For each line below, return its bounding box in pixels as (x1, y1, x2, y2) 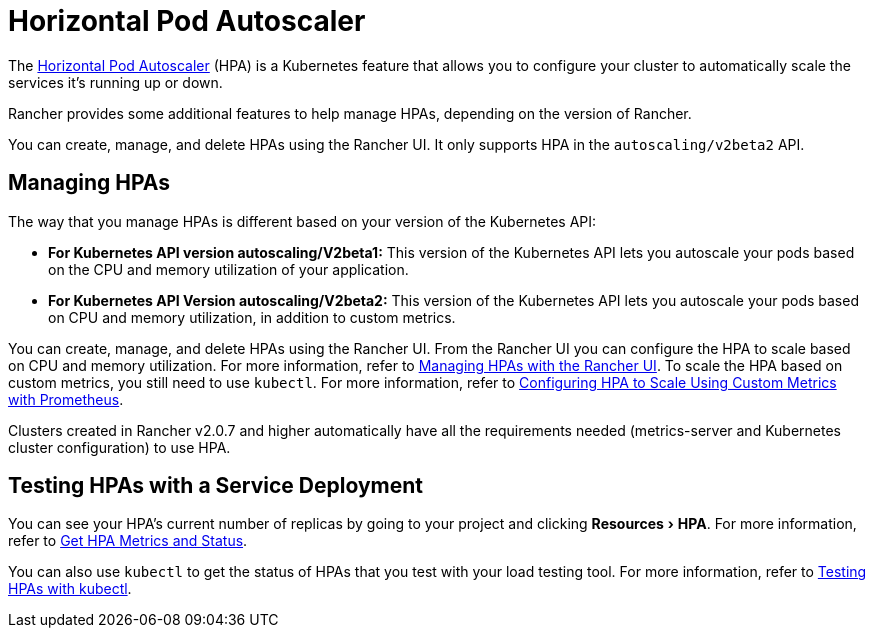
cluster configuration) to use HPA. (8, 438, 231, 456)
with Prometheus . (8, 390, 124, 408)
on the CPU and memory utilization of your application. (48, 260, 409, 278)
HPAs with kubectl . (8, 580, 132, 598)
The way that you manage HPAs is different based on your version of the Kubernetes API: (8, 212, 597, 230)
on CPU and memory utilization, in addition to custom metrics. (48, 308, 456, 326)
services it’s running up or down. (8, 73, 223, 91)
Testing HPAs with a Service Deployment (8, 473, 424, 499)
